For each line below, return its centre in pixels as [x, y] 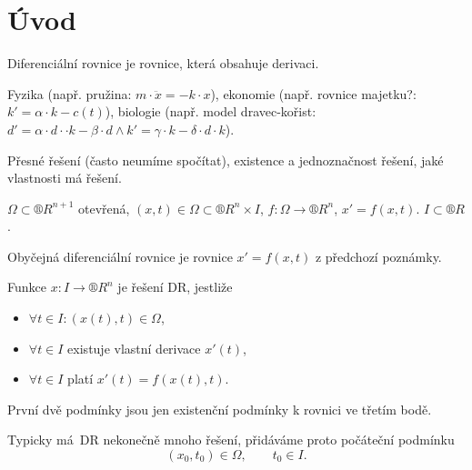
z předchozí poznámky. [378, 256]
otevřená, [104, 208]
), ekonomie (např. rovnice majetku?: [313, 93]
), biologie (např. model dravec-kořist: [211, 111]
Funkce [27, 287]
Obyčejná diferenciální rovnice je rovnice [120, 256]
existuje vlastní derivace [134, 348]
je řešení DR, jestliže [175, 287]
